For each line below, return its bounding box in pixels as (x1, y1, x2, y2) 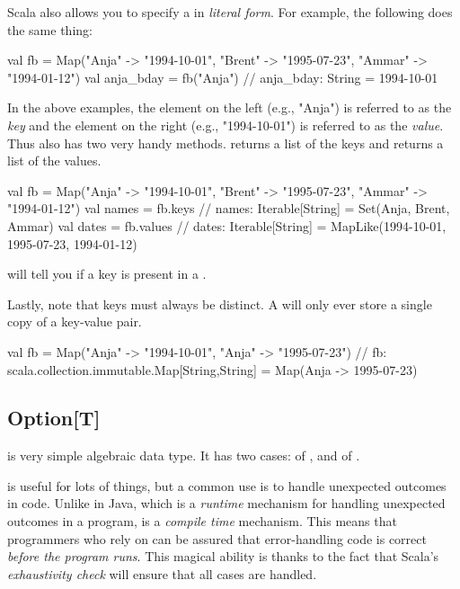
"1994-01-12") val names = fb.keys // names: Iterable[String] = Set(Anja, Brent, (7, 199, 450, 218)
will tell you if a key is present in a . (7, 264, 207, 283)
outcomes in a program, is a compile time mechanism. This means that (7, 512, 397, 531)
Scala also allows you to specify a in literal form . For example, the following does (7, 3, 453, 21)
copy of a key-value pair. (7, 312, 142, 331)
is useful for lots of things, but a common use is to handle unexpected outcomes (7, 476, 447, 495)
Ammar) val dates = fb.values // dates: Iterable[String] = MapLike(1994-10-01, (7, 216, 447, 235)
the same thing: (7, 20, 93, 39)
